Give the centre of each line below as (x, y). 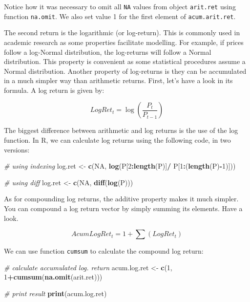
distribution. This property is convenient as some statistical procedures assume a (125, 61)
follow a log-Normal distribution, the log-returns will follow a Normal (108, 52)
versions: (17, 149)
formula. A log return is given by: (54, 90)
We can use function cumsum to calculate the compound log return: (104, 251)
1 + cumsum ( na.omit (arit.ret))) (53, 277)
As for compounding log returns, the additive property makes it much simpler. (121, 199)
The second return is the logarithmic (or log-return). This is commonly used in (122, 32)
